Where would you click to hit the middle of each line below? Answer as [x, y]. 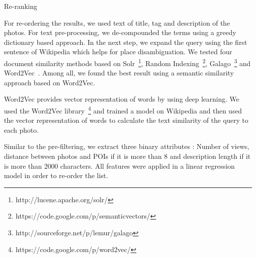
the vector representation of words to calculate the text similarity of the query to [126, 120]
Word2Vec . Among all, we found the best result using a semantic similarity [119, 73]
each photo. [21, 129]
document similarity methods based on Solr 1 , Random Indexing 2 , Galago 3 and [127, 62]
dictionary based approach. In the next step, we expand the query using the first [126, 42]
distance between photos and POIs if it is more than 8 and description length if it [127, 156]
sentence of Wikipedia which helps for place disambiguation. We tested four [118, 52]
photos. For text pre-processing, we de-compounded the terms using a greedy [120, 32]
